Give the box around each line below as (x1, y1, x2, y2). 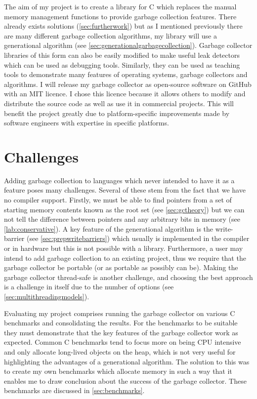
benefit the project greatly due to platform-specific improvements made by (4, 108, 230, 118)
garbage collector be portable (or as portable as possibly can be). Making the (4, 262, 238, 273)
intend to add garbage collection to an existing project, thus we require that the (4, 252, 246, 263)
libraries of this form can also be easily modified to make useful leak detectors (4, 49, 240, 60)
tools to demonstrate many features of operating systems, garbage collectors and (4, 69, 248, 80)
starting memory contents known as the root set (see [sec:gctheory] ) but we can (4, 204, 245, 214)
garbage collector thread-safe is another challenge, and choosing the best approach (4, 272, 253, 282)
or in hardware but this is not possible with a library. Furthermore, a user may (4, 243, 243, 253)
